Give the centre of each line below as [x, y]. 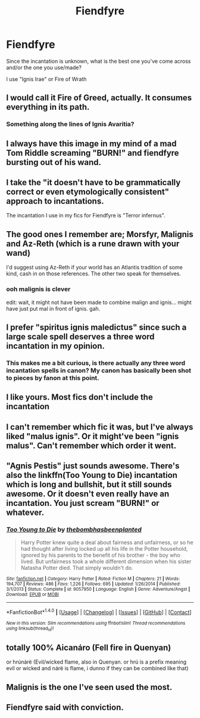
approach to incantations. [55, 201]
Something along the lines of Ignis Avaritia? [70, 124]
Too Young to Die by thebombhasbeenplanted [74, 529]
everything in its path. [48, 107]
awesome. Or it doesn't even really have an [88, 494]
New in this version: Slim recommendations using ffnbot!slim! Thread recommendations [96, 623]
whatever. [25, 513]
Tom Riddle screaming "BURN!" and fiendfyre [93, 153]
